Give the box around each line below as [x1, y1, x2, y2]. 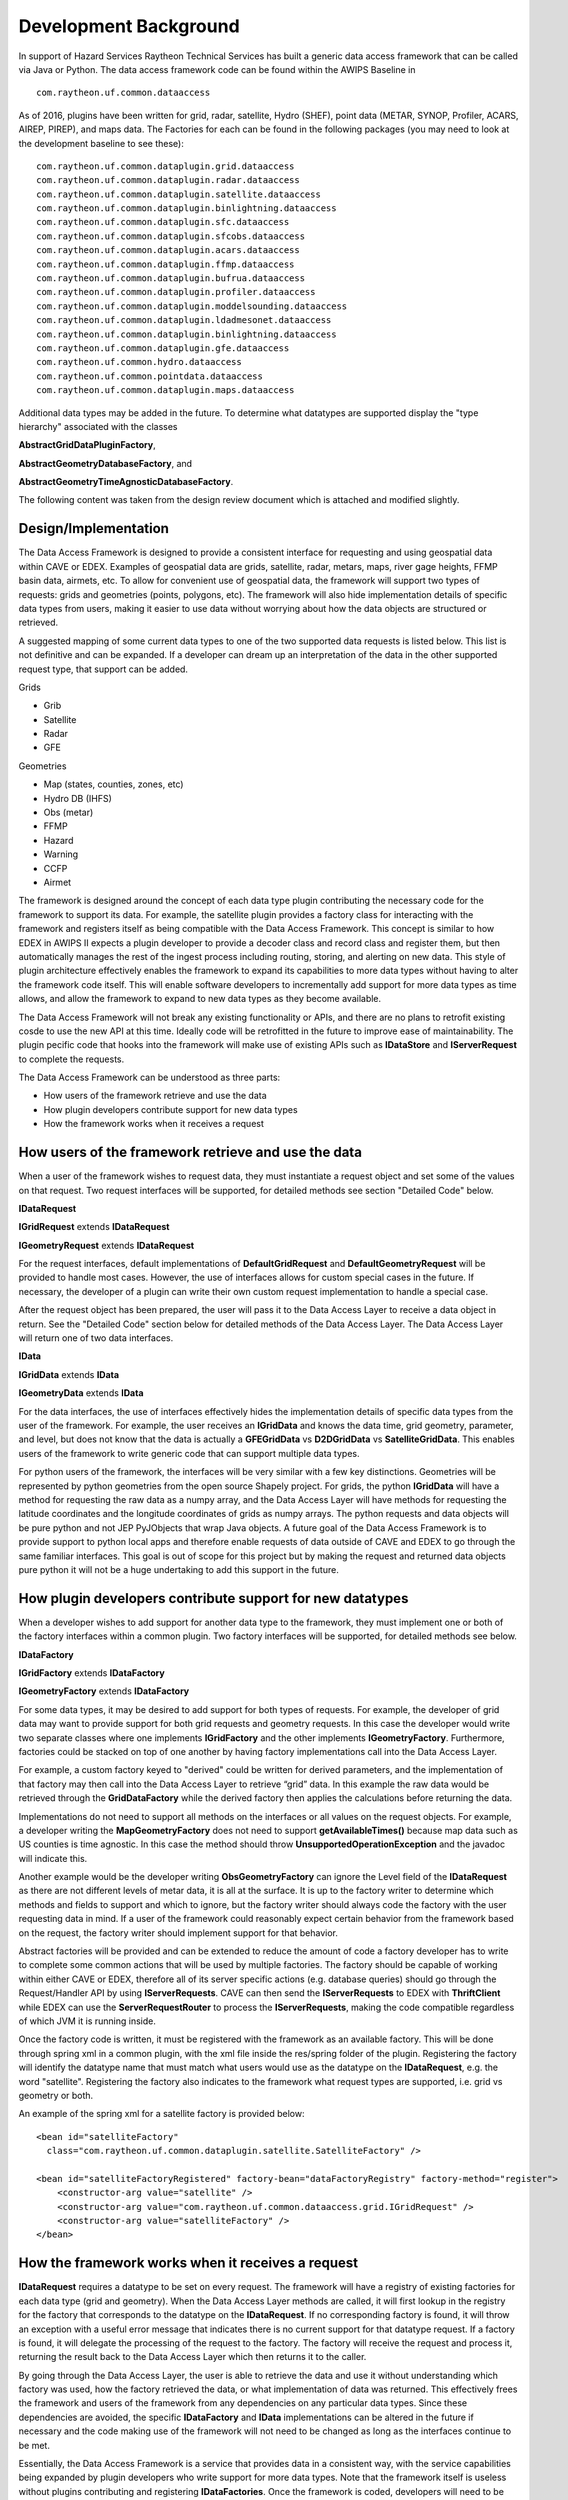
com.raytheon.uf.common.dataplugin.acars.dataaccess [36, 245, 300, 256]
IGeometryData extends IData [18, 1387, 144, 1399]
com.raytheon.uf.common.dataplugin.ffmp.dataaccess [36, 258, 295, 270]
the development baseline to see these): [18, 137, 185, 149]
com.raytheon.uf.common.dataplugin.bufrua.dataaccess [36, 273, 305, 284]
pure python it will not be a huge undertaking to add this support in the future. [18, 1563, 339, 1575]
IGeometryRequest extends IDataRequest [18, 1239, 195, 1251]
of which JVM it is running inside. [18, 2015, 157, 2027]
